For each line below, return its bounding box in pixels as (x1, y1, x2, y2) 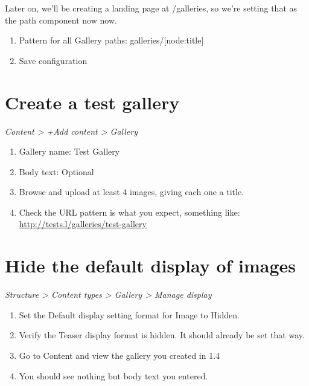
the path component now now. (5, 13, 117, 26)
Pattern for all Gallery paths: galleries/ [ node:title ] (19, 34, 204, 47)
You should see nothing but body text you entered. (19, 369, 208, 382)
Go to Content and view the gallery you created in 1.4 (19, 349, 220, 361)
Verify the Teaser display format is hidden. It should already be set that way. (19, 329, 305, 341)
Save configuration (19, 54, 88, 66)
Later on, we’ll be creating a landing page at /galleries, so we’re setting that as (5, 2, 298, 14)
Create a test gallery (5, 89, 180, 114)
